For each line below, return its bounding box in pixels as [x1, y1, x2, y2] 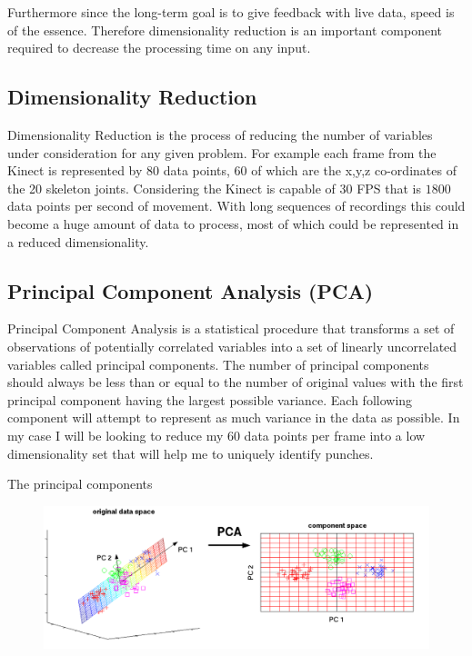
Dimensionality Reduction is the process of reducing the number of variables [7, 124, 433, 144]
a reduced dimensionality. [7, 232, 149, 251]
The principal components [7, 474, 153, 493]
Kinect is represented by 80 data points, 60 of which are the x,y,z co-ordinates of [7, 161, 457, 180]
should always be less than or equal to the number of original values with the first [7, 373, 464, 392]
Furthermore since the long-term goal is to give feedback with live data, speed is [7, 3, 455, 21]
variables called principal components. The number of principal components [7, 354, 429, 373]
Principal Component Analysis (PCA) [7, 276, 374, 304]
